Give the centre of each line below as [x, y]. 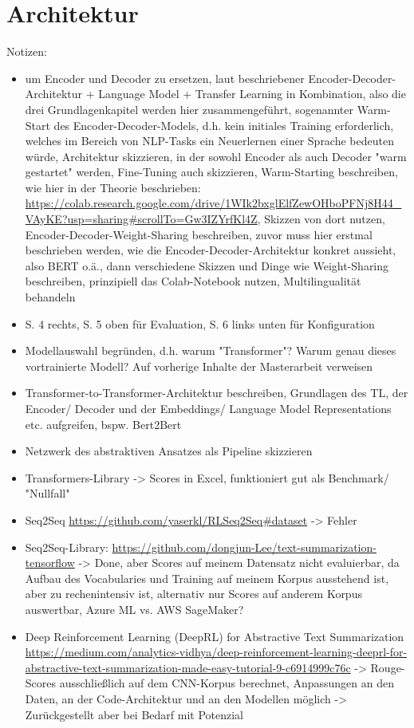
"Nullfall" [47, 493]
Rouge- [388, 667]
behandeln [50, 297]
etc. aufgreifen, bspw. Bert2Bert [103, 424]
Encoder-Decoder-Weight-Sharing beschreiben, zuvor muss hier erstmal [199, 234]
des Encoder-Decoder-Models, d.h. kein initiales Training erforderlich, [224, 125]
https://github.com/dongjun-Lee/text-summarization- [244, 547]
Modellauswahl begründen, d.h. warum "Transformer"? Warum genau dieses [211, 350]
